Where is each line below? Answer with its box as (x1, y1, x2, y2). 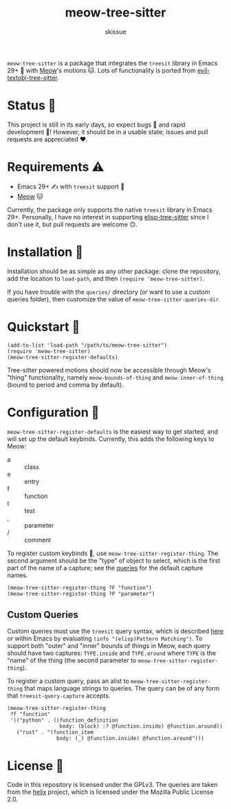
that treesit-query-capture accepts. (7, 691, 111, 700)
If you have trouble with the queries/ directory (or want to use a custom (7, 288, 210, 296)
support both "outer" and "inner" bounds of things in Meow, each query (7, 642, 211, 650)
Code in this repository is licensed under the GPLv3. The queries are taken (7, 781, 218, 789)
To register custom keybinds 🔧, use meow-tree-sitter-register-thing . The (7, 549, 219, 557)
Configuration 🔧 (7, 404, 100, 420)
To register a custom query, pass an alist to (7, 677, 129, 685)
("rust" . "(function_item (16, 729, 94, 736)
